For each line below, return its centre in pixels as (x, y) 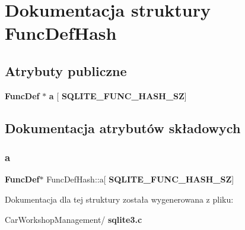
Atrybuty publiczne (66, 70)
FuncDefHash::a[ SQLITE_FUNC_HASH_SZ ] (140, 179)
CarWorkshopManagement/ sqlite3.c (74, 219)
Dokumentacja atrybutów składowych (123, 127)
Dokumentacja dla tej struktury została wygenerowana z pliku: (119, 199)
